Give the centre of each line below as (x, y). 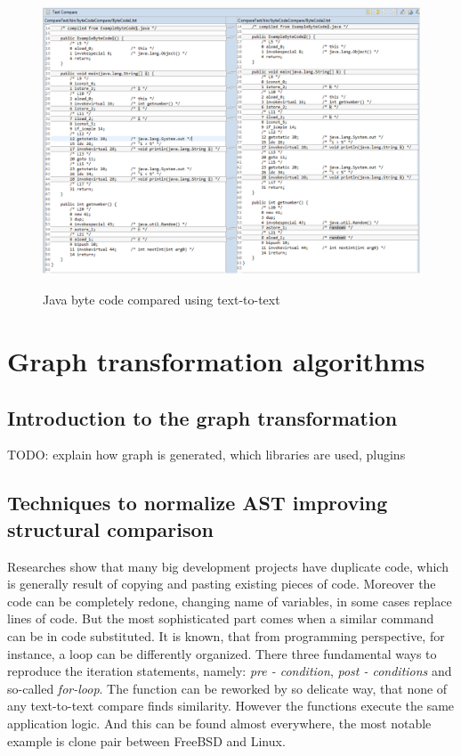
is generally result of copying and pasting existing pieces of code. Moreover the (222, 584)
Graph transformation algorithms (216, 360)
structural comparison (111, 528)
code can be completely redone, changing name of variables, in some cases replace (230, 601)
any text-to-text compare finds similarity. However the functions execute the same (231, 706)
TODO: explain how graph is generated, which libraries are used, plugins (206, 455)
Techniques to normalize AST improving (198, 503)
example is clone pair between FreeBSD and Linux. (146, 740)
